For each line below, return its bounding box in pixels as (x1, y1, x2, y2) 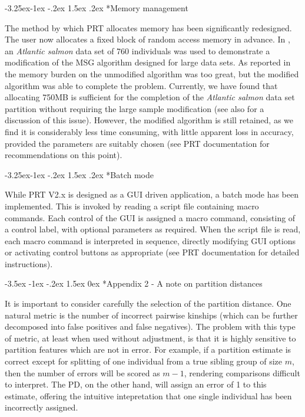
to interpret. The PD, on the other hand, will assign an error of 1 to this (5, 378, 267, 390)
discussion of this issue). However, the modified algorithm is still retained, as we (5, 114, 293, 126)
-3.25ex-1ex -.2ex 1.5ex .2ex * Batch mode (5, 168, 154, 180)
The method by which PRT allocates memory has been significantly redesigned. (5, 21, 292, 34)
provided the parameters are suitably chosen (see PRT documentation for (5, 137, 270, 149)
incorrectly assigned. (5, 401, 78, 413)
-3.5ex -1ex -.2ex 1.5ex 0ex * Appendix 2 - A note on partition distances (5, 277, 263, 290)
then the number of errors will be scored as (5, 366, 160, 379)
